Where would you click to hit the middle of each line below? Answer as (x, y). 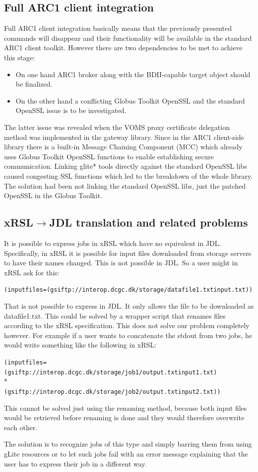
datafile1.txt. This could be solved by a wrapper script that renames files (115, 315)
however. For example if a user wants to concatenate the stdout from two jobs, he (128, 335)
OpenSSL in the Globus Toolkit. (53, 195)
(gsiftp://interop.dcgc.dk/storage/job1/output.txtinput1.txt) (111, 372)
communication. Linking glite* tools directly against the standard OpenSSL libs (126, 166)
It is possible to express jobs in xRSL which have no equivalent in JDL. (113, 243)
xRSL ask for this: (32, 272)
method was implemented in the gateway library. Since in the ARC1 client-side (124, 137)
